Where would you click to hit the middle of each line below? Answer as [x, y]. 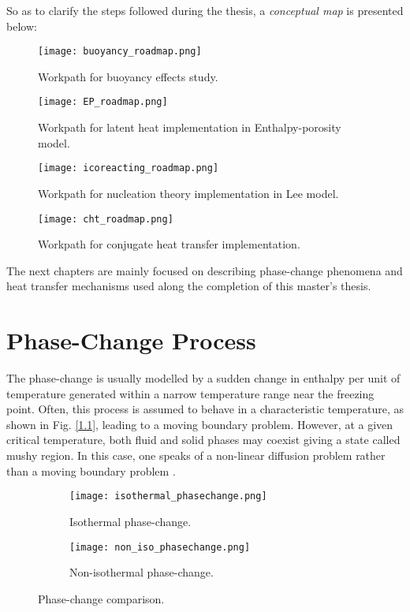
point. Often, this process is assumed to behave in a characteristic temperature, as [205, 409]
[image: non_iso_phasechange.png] [160, 547]
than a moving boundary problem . [91, 470]
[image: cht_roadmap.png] [106, 219]
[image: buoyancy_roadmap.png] [120, 52]
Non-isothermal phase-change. [142, 572]
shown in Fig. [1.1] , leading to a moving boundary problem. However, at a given [200, 424]
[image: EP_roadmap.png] [103, 102]
